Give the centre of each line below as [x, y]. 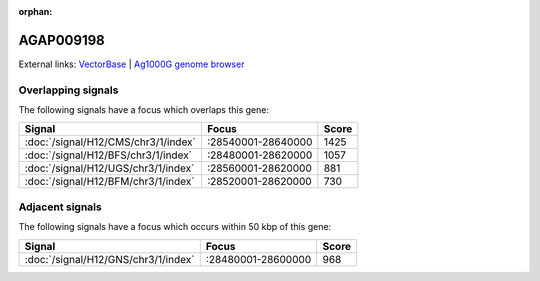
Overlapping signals [68, 90]
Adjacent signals [60, 207]
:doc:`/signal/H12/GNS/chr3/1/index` [109, 259]
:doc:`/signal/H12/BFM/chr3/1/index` [109, 182]
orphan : [35, 11]
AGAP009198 [61, 40]
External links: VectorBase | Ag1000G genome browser [131, 64]
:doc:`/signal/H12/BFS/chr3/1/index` [108, 155]
